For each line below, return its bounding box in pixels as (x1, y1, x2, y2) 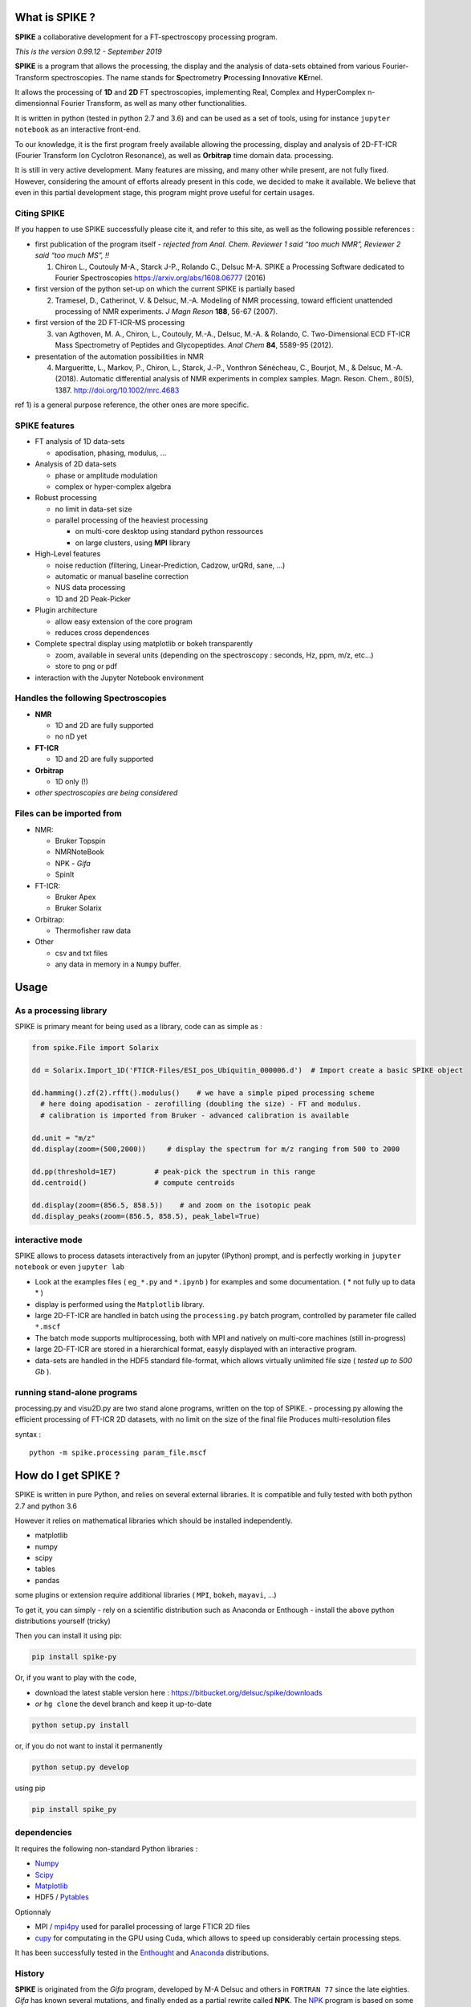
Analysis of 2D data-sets (35, 459, 117, 469)
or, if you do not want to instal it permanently (14, 1741, 164, 1751)
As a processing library (14, 1005, 108, 1016)
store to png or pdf (55, 662, 118, 671)
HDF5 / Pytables (35, 1892, 90, 1902)
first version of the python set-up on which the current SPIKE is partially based (35, 284, 295, 294)
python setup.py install (31, 1720, 130, 1730)
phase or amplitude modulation (55, 470, 158, 480)
